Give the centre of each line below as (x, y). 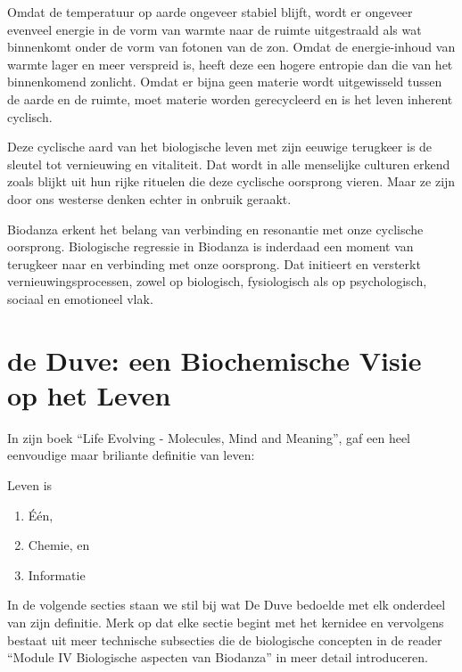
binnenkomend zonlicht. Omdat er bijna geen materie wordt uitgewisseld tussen (225, 82)
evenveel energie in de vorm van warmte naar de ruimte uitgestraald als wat (214, 29)
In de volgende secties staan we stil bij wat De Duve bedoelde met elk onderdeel (227, 605)
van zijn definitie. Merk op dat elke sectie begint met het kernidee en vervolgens (226, 622)
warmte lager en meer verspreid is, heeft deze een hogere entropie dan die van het (230, 64)
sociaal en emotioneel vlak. (80, 298)
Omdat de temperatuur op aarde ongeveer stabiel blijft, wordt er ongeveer (210, 12)
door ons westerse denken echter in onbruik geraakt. (149, 198)
